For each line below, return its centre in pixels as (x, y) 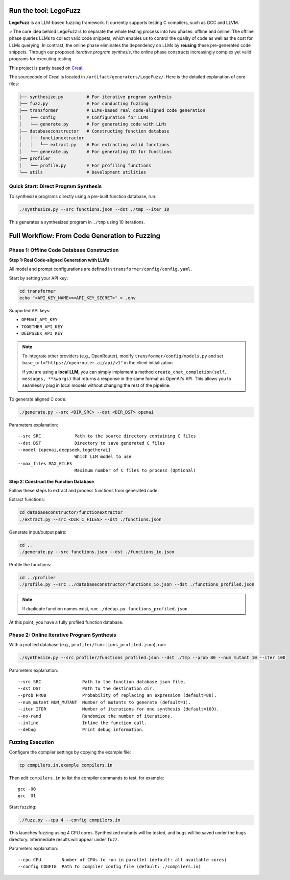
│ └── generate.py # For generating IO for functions (96, 151)
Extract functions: (27, 500)
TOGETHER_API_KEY (42, 327)
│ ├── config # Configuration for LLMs (84, 117)
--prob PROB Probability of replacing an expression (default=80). (117, 695)
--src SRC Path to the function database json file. (102, 682)
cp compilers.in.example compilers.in (66, 765)
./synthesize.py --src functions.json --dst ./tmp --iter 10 (94, 209)
